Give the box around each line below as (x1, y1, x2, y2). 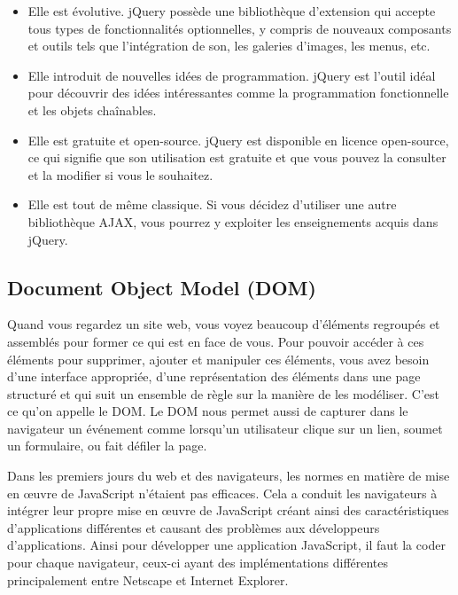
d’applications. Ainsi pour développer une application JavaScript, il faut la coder (7, 536, 446, 554)
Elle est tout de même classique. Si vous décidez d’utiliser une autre (27, 195, 397, 214)
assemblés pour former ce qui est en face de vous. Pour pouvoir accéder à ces (7, 332, 424, 350)
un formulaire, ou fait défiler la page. (7, 436, 207, 455)
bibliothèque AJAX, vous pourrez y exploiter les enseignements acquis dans (27, 212, 439, 231)
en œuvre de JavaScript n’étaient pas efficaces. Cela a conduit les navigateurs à (7, 483, 438, 502)
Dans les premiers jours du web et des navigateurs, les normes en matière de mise (7, 466, 450, 485)
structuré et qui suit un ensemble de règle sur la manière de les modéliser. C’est (7, 384, 439, 403)
